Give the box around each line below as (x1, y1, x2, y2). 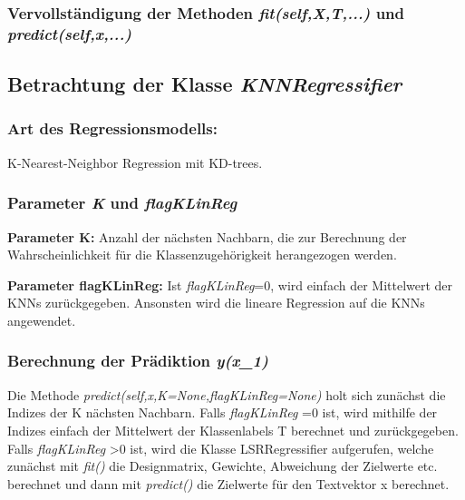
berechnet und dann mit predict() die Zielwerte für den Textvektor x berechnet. (7, 474, 450, 493)
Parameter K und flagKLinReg (7, 191, 237, 214)
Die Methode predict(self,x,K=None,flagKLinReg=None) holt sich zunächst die (7, 385, 446, 404)
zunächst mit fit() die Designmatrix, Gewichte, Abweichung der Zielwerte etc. (7, 456, 438, 475)
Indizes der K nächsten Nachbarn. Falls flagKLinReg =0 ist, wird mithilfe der (7, 403, 438, 422)
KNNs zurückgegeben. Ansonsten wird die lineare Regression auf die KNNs (7, 293, 425, 312)
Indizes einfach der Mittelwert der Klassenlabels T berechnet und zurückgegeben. (7, 420, 459, 439)
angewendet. (7, 310, 76, 329)
